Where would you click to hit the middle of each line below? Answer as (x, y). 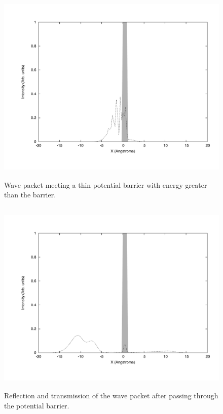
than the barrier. (30, 195)
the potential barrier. (37, 406)
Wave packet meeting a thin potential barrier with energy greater (106, 184)
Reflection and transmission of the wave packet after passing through (111, 396)
